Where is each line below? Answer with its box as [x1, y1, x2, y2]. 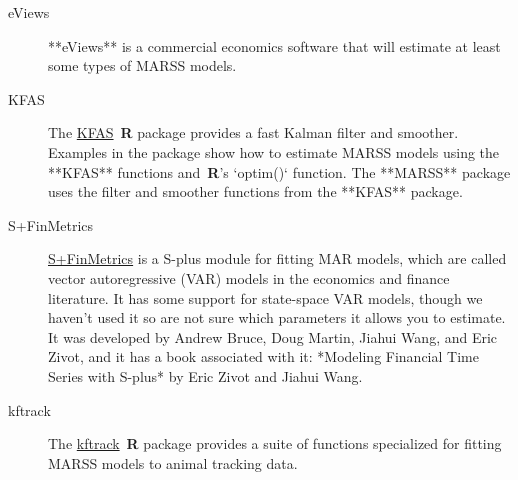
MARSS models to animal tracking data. [48, 452, 298, 473]
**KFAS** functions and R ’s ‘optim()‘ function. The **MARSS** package [48, 161, 511, 182]
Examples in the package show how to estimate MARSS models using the [48, 141, 500, 162]
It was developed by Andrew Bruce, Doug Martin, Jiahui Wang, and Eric [48, 326, 498, 347]
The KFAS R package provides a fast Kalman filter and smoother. [48, 122, 459, 143]
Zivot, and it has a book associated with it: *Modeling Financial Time [48, 346, 479, 367]
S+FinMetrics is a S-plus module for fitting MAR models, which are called [48, 248, 507, 269]
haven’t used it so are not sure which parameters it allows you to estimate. [48, 307, 506, 328]
